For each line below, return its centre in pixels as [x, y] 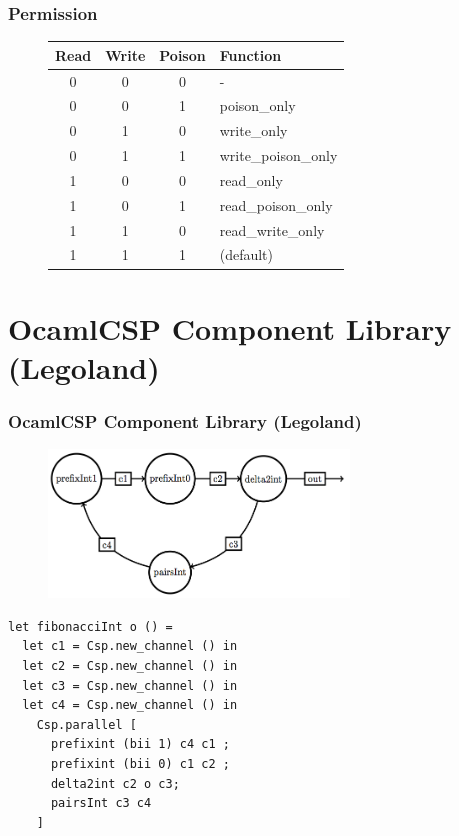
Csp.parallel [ [86, 724]
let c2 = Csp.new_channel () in [130, 665]
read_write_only [272, 229]
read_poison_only [276, 204]
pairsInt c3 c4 [101, 803]
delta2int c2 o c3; [115, 783]
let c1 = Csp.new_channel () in [130, 646]
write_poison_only [278, 155]
